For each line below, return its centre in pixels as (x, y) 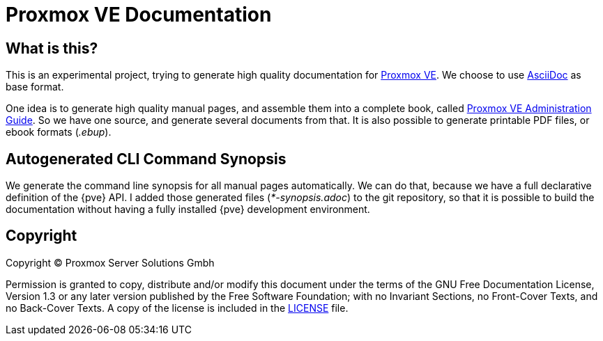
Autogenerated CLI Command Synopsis (146, 159)
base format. (35, 87)
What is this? (52, 48)
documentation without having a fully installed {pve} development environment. (188, 209)
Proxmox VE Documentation (139, 15)
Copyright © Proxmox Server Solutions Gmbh (110, 262)
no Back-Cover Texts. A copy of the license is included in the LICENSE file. (177, 308)
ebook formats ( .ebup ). (59, 132)
